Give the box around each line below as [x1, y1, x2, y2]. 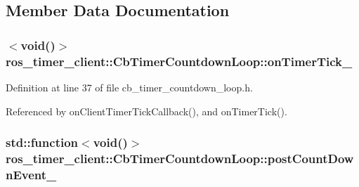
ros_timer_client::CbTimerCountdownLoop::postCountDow [6, 149, 354, 167]
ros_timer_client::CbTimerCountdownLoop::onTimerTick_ [6, 52, 353, 70]
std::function [6, 134, 79, 151]
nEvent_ [6, 165, 57, 183]
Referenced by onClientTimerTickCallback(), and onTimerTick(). [6, 103, 287, 118]
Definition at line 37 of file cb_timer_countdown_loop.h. [6, 79, 253, 94]
